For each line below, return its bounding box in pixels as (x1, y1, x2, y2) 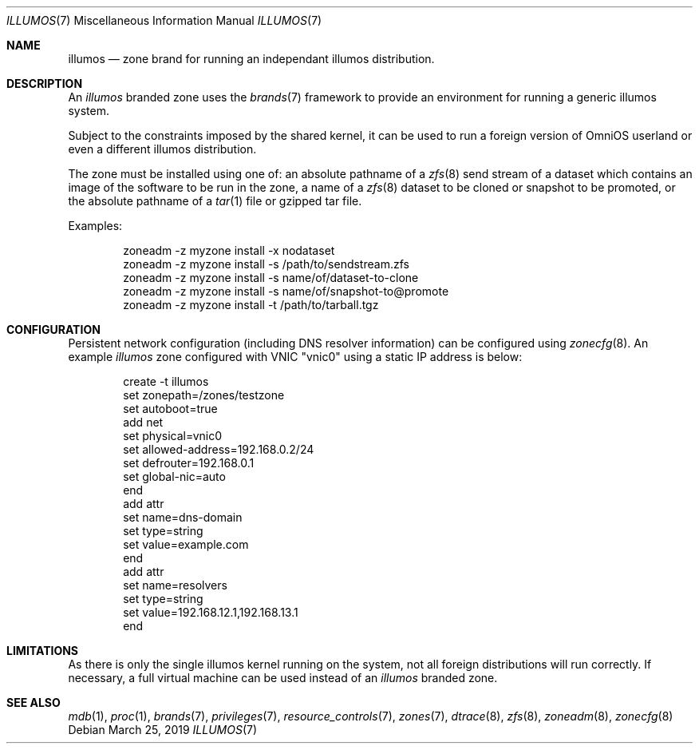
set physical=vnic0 (123, 429, 223, 442)
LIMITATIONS (6, 644, 79, 657)
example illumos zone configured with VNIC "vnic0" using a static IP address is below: (68, 350, 523, 363)
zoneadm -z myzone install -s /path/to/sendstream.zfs (123, 257, 409, 271)
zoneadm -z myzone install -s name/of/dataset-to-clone (123, 271, 419, 284)
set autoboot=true (123, 402, 218, 415)
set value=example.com (123, 538, 249, 551)
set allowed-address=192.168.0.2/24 (123, 442, 314, 456)
